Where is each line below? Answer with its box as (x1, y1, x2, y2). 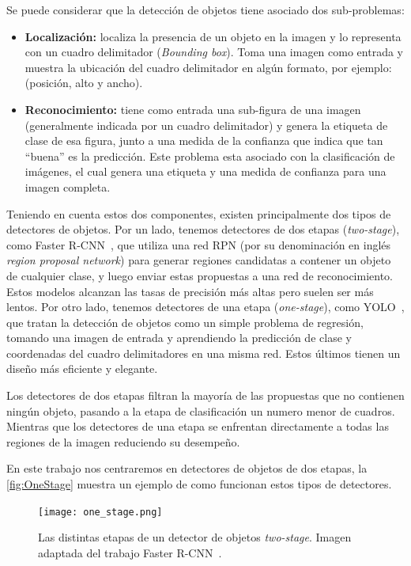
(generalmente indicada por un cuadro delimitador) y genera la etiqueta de (25, 116, 388, 133)
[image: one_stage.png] (38, 506, 163, 518)
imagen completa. (25, 178, 111, 195)
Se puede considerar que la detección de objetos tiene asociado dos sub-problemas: (6, 2, 405, 17)
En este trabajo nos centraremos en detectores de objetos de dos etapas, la (6, 460, 368, 477)
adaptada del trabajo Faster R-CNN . (38, 544, 222, 560)
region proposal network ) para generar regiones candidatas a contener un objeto (6, 252, 391, 268)
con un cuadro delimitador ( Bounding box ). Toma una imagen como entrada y (25, 44, 403, 60)
